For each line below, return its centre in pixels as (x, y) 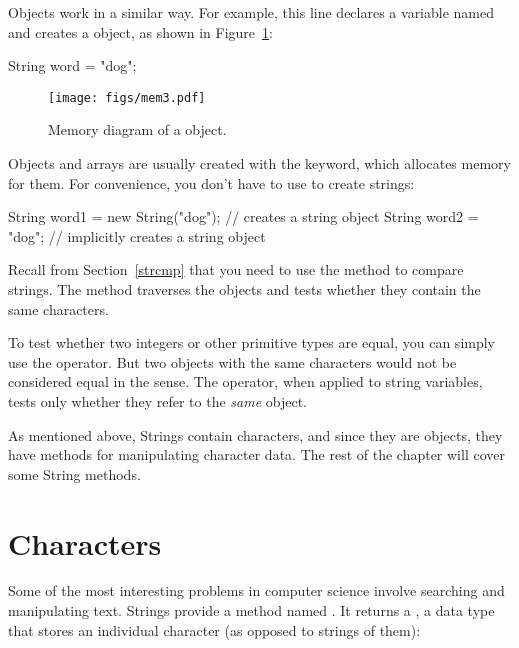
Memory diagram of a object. (137, 129)
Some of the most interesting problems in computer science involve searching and (256, 590)
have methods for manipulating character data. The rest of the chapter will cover (256, 454)
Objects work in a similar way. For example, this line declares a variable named (251, 12)
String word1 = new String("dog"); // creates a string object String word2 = (243, 216)
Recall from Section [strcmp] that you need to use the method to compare (236, 269)
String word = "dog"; (72, 65)
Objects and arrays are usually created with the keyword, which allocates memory (259, 163)
